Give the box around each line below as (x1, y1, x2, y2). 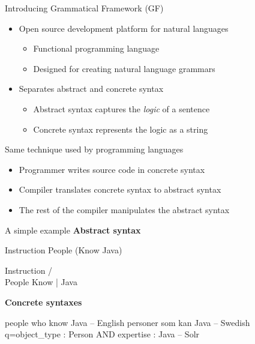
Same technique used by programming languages (5, 143, 184, 155)
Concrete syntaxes (5, 295, 82, 308)
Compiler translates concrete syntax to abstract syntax (19, 183, 221, 196)
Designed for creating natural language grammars (33, 62, 215, 74)
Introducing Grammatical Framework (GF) (5, 2, 164, 14)
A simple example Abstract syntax (5, 223, 141, 236)
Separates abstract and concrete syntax (19, 82, 164, 95)
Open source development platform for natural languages (19, 22, 229, 34)
